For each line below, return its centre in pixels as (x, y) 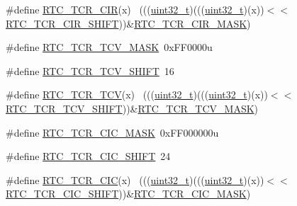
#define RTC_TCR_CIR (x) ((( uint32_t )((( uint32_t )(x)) (135, 9)
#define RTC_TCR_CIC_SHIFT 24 (88, 156)
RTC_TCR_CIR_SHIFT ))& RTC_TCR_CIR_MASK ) (128, 23)
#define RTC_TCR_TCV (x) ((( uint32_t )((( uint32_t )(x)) (137, 95)
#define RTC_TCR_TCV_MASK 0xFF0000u (109, 47)
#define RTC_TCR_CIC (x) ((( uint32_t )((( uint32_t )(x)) (135, 179)
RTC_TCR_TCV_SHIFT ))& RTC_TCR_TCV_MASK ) (132, 108)
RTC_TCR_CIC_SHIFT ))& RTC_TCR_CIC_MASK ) (128, 194)
